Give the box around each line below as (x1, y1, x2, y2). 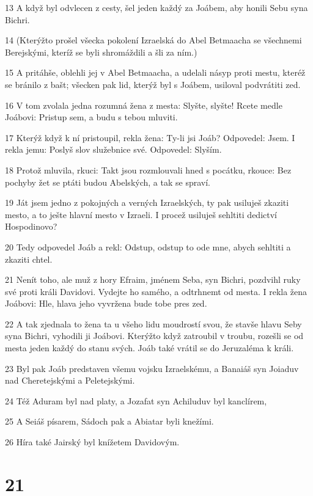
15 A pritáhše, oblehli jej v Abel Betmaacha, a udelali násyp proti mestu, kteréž (5, 66, 306, 79)
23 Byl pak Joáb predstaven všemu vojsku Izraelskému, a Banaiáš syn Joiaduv (5, 362, 299, 374)
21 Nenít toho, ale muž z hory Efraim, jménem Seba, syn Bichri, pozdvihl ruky (5, 273, 301, 286)
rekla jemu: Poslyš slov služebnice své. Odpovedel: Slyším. (5, 143, 222, 156)
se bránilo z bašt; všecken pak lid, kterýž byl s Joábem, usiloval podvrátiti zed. (5, 78, 301, 90)
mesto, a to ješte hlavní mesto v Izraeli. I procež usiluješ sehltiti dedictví (5, 208, 277, 221)
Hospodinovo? (5, 220, 57, 233)
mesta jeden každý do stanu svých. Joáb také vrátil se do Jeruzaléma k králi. (5, 341, 294, 354)
